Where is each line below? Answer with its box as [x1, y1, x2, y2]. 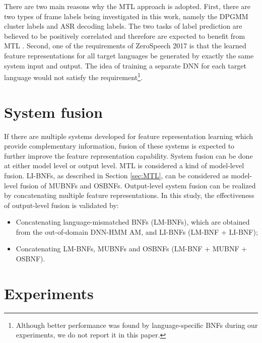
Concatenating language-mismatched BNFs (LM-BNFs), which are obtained [16, 217, 250, 227]
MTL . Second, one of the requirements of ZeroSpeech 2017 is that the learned [4, 40, 246, 51]
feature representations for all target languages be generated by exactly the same [4, 50, 254, 60]
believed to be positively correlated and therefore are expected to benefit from [4, 30, 245, 41]
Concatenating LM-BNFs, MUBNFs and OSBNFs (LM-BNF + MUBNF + [16, 243, 247, 254]
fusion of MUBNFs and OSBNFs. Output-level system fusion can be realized [20, 180, 256, 190]
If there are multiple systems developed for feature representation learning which [4, 130, 253, 141]
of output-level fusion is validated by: [4, 199, 119, 210]
